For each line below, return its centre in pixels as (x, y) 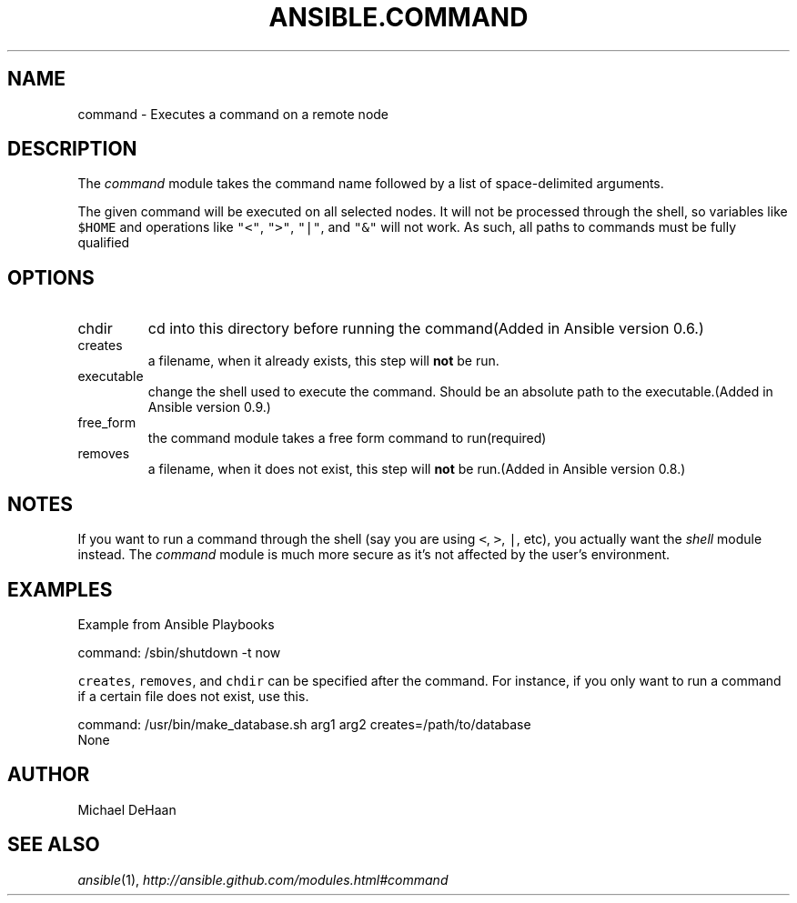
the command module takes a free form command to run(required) (347, 438)
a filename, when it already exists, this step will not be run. (323, 361)
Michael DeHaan (127, 809)
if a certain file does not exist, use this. (193, 696)
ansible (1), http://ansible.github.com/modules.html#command (263, 879)
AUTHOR (49, 775)
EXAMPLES (60, 589)
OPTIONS (51, 277)
